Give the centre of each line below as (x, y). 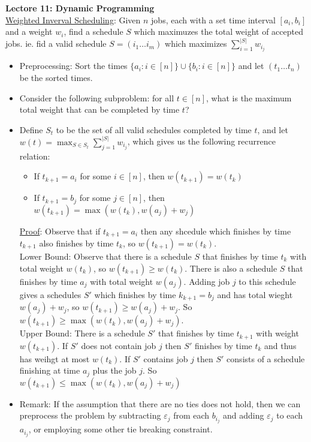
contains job (166, 358)
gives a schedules (50, 294)
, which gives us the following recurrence (201, 141)
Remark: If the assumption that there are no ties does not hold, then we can (160, 403)
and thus (280, 345)
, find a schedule (93, 31)
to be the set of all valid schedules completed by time (154, 129)
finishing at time (50, 370)
